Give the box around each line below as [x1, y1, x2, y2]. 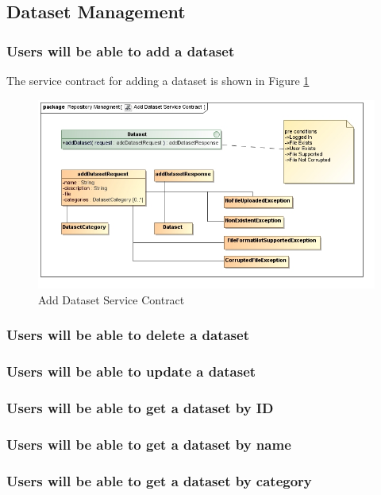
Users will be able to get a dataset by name [6, 434, 291, 454]
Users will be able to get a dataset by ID [6, 398, 274, 418]
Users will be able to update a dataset [6, 362, 256, 381]
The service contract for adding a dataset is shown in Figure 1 [6, 72, 310, 88]
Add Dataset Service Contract [38, 291, 185, 307]
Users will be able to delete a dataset [6, 325, 249, 345]
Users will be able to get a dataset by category [6, 470, 312, 490]
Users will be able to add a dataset [6, 41, 235, 60]
